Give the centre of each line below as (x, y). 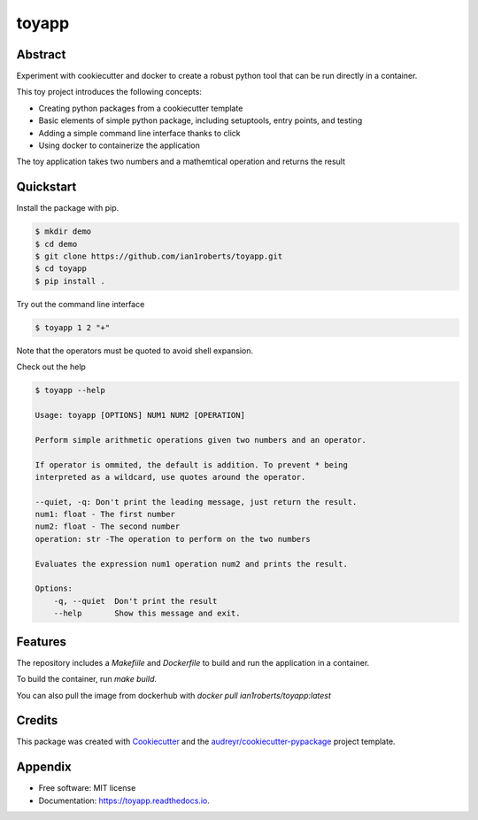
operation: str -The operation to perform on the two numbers (173, 539)
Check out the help (51, 367)
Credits (37, 720)
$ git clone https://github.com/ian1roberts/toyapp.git (159, 256)
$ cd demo (56, 244)
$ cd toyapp (61, 269)
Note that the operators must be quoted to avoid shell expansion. (135, 351)
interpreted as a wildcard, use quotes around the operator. (170, 477)
